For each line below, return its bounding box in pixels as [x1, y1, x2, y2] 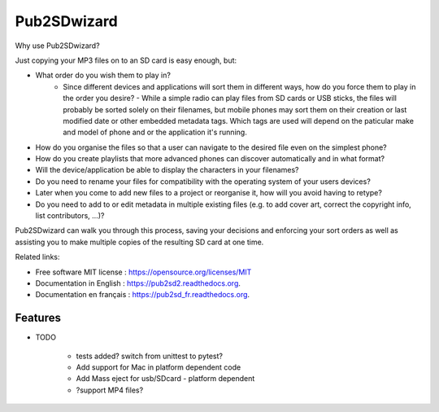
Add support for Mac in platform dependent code [76, 362, 241, 372]
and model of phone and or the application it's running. [63, 127, 247, 138]
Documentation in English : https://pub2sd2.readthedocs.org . [35, 278, 241, 288]
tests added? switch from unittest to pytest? [76, 351, 224, 361]
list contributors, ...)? [35, 211, 105, 221]
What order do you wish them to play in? [35, 70, 171, 81]
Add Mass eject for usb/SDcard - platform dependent [76, 374, 255, 384]
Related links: [15, 252, 60, 262]
